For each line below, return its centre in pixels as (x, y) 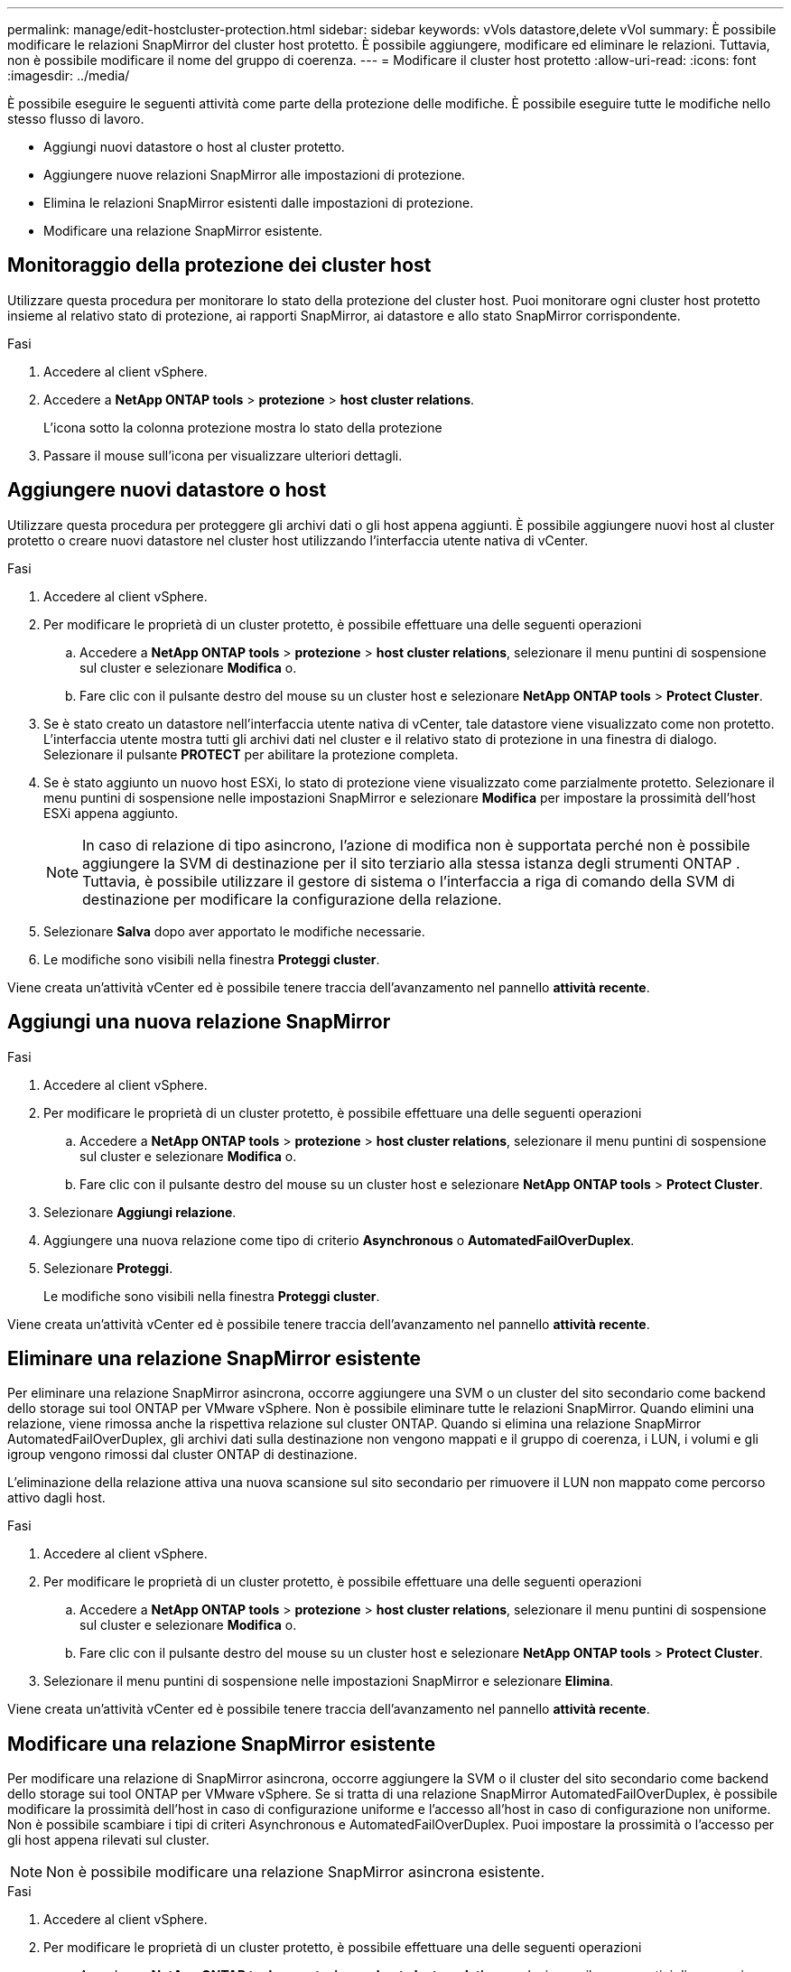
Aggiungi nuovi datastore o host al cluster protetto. (194, 147)
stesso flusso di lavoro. (76, 119)
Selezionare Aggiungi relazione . (140, 1212)
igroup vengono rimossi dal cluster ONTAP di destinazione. (182, 1455)
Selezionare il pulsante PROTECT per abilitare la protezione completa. (251, 754)
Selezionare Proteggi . (108, 1268)
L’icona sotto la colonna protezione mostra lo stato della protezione (243, 427)
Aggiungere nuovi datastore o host (167, 490)
